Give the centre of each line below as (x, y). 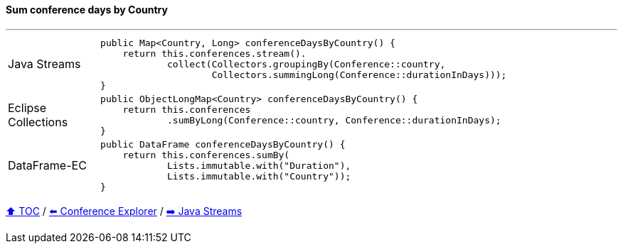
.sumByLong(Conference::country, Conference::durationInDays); (334, 120)
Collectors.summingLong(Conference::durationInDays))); (359, 74)
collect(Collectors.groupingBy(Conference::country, (307, 64)
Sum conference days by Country (87, 10)
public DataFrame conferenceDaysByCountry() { (223, 144)
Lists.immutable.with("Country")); (259, 176)
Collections (38, 122)
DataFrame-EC (47, 166)
